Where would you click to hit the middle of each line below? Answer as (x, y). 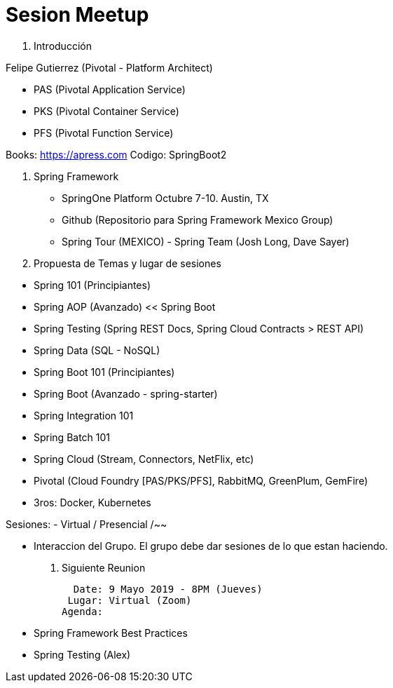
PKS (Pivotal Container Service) (106, 111)
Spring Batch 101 (72, 437)
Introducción (63, 46)
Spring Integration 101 (84, 415)
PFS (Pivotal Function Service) (104, 133)
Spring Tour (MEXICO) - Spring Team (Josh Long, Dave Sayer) (206, 241)
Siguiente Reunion (104, 567)
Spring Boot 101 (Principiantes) (104, 372)
